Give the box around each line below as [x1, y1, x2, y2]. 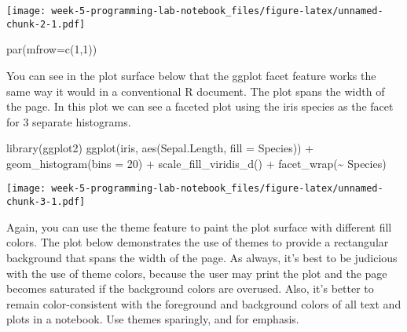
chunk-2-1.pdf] [6, 18, 86, 30]
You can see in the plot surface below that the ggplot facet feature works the [6, 67, 376, 83]
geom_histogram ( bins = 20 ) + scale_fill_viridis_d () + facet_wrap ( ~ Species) [6, 155, 387, 171]
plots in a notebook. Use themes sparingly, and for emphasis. [6, 311, 299, 327]
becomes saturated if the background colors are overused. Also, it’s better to [6, 280, 374, 297]
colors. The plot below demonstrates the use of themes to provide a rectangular [6, 234, 389, 250]
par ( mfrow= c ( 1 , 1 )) [6, 41, 97, 57]
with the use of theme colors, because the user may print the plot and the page [6, 265, 387, 281]
